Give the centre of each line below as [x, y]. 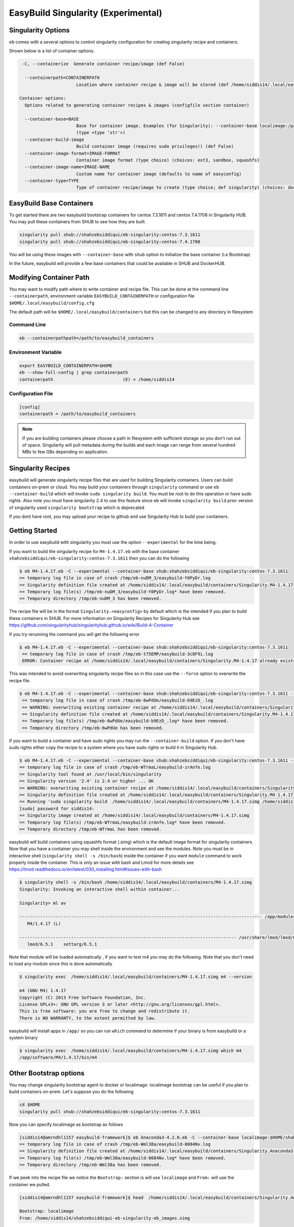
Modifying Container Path [49, 277]
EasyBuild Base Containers [51, 203]
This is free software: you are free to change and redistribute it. [105, 1011]
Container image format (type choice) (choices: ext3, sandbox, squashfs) [168, 160]
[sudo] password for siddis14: [57, 808]
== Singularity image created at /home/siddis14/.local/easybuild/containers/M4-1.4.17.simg [134, 815]
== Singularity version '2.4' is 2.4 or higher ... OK [86, 781]
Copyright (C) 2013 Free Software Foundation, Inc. [83, 997]
